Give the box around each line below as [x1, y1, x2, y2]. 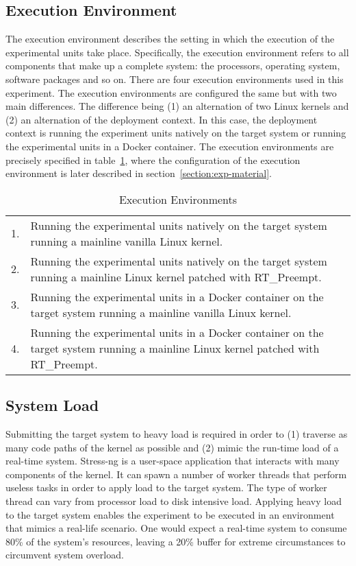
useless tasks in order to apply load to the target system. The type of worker [5, 480, 327, 495]
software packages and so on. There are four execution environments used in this [5, 71, 344, 86]
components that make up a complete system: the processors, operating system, [5, 58, 340, 73]
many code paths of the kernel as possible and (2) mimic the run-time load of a [5, 440, 339, 454]
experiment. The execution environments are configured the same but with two [5, 85, 337, 99]
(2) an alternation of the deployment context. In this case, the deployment [5, 112, 318, 126]
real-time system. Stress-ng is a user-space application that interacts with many [5, 453, 340, 468]
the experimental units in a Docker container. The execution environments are [5, 139, 334, 153]
